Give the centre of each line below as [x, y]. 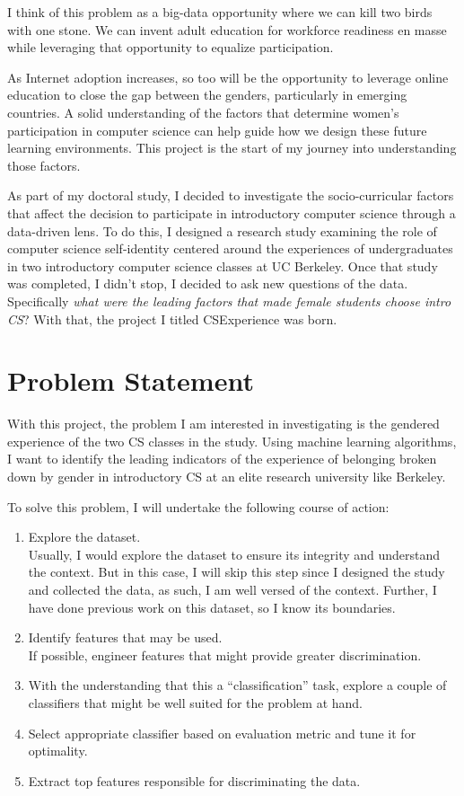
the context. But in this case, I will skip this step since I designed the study [236, 572]
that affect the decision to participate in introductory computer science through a [232, 212]
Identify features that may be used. [125, 637]
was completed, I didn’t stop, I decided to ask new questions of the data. [208, 283]
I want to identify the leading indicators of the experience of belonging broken [222, 459]
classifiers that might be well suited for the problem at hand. [195, 702]
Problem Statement [131, 380]
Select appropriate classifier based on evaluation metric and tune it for [222, 733]
